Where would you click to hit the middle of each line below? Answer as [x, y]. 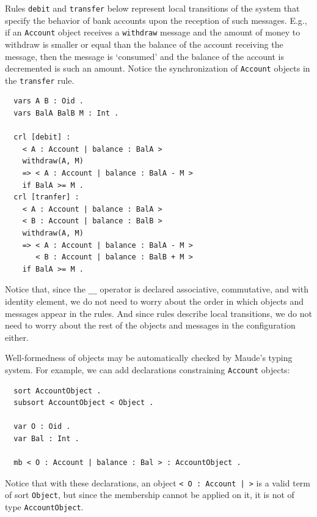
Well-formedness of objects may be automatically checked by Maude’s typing [149, 358]
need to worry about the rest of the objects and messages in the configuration [150, 325]
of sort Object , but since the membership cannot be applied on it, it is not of [150, 495]
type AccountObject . [44, 507]
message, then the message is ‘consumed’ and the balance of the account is [145, 56]
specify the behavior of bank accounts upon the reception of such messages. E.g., [156, 20]
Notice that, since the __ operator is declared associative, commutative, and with [157, 289]
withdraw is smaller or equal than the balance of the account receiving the [144, 44]
